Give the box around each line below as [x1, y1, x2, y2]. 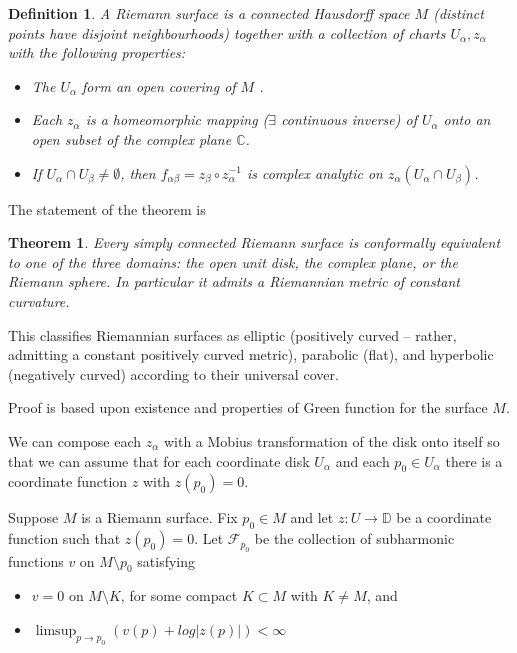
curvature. [8, 290, 70, 311]
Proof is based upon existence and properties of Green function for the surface [8, 397, 488, 418]
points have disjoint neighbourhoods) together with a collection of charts [8, 22, 446, 43]
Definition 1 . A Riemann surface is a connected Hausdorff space [8, 3, 410, 23]
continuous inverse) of [281, 109, 417, 130]
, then [120, 162, 156, 183]
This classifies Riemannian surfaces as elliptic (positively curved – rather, [8, 324, 457, 345]
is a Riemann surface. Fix [81, 507, 238, 528]
